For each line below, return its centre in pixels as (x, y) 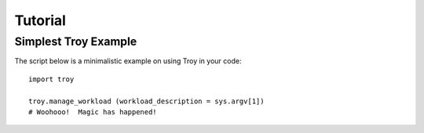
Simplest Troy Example (76, 41)
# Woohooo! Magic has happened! (93, 112)
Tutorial (40, 20)
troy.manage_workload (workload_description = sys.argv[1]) (146, 101)
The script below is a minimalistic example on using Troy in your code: (128, 61)
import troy (51, 79)
